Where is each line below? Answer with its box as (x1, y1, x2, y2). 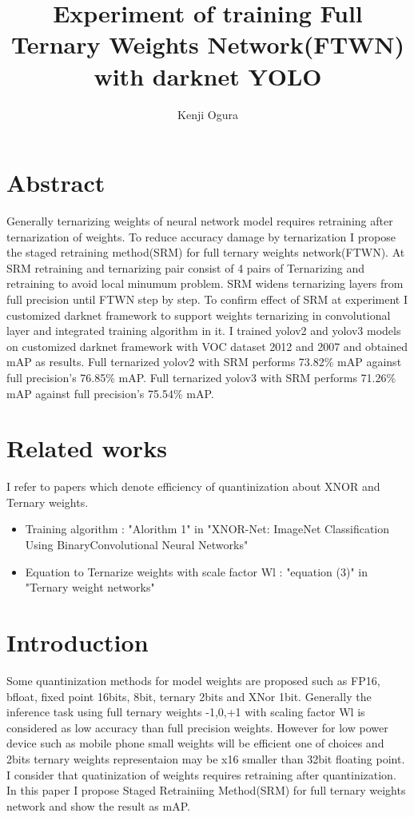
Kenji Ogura (177, 106, 238, 122)
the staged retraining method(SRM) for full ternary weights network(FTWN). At (6, 244, 405, 261)
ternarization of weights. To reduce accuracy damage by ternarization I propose (6, 228, 396, 245)
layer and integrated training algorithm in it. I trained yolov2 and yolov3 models (6, 322, 401, 339)
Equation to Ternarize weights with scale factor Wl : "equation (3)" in (25, 563, 368, 580)
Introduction (6, 626, 149, 659)
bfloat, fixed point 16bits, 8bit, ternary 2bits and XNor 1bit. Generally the (6, 687, 372, 704)
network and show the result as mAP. (6, 797, 190, 814)
